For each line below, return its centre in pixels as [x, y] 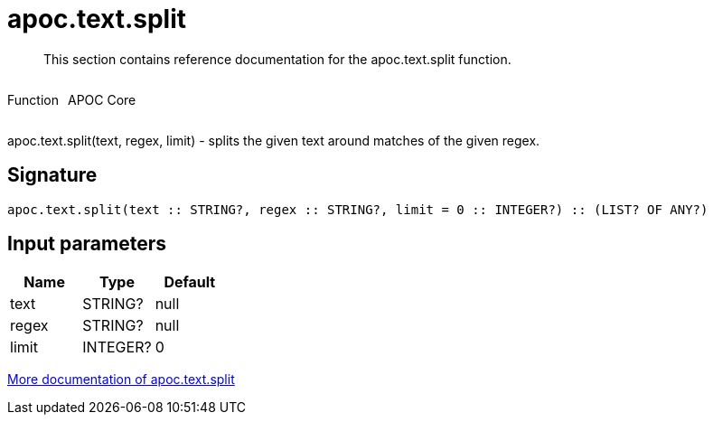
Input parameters [87, 244]
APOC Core [102, 99]
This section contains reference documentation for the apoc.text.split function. [277, 59]
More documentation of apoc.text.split [121, 380]
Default [190, 282]
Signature [52, 175]
